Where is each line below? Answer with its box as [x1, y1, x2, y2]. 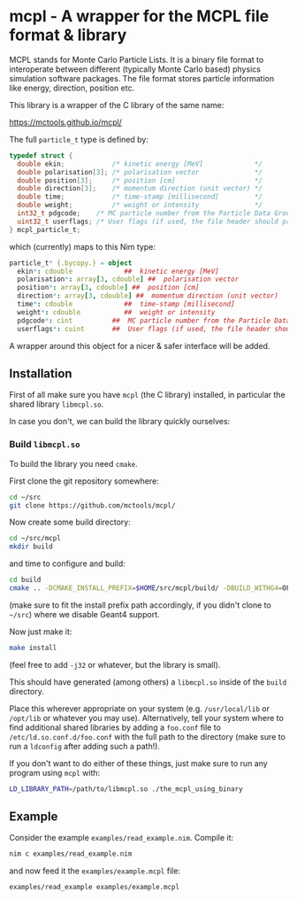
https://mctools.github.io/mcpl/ [9, 117, 122, 128]
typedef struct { [9, 151, 73, 160]
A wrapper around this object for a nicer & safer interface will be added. [9, 340, 270, 351]
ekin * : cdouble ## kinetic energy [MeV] [17, 267, 219, 275]
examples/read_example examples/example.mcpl [9, 883, 179, 892]
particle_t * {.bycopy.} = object [9, 259, 133, 268]
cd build [9, 576, 42, 585]
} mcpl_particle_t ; [9, 225, 81, 234]
